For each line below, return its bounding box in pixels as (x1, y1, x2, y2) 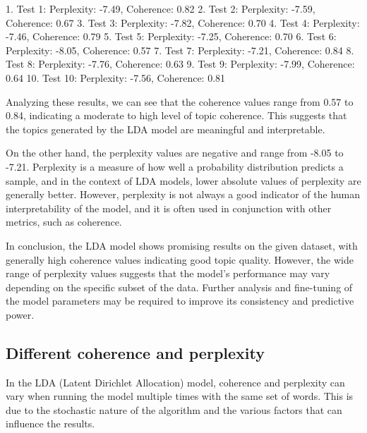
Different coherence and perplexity (6, 341, 265, 363)
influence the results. (6, 416, 95, 431)
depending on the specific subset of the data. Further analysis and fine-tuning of (6, 279, 353, 294)
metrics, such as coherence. (6, 214, 122, 229)
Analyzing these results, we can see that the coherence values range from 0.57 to (6, 94, 354, 109)
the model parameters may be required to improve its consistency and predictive (6, 293, 354, 308)
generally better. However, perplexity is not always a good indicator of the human (6, 187, 361, 202)
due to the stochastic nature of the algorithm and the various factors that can (6, 402, 342, 417)
